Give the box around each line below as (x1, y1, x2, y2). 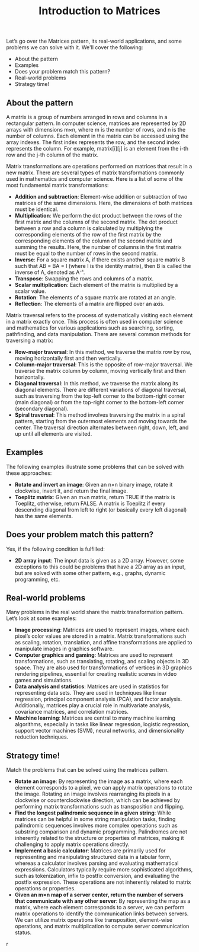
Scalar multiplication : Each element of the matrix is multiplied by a (14, 282, 178, 288)
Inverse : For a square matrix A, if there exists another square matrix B (14, 256, 185, 263)
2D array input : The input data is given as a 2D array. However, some (14, 557, 184, 564)
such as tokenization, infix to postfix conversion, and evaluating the (14, 873, 179, 880)
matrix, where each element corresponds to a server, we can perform (14, 904, 185, 911)
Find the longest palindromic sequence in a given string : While (14, 809, 172, 816)
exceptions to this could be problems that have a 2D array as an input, (14, 563, 186, 570)
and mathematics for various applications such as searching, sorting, (6, 324, 175, 331)
